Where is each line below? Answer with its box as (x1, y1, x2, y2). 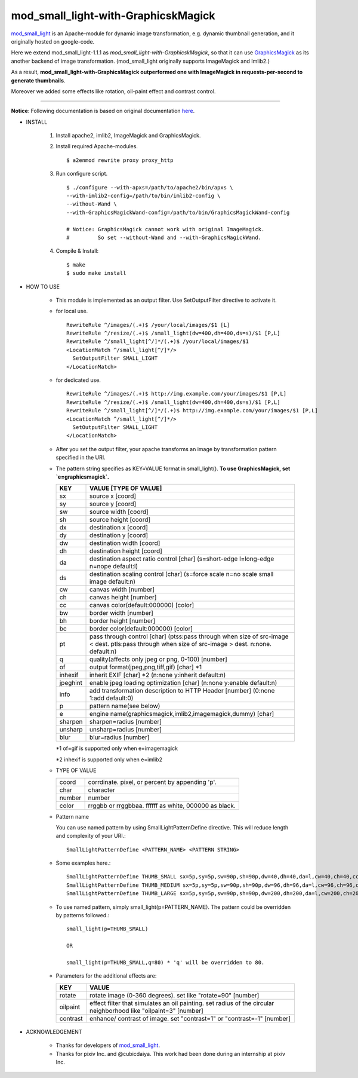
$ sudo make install (66, 269, 126, 277)
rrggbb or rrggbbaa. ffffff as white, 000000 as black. (88, 801, 236, 810)
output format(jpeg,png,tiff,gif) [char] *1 (89, 663, 202, 672)
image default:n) (89, 577, 136, 586)
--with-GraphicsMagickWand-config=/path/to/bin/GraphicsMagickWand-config (66, 209, 290, 216)
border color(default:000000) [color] (89, 624, 193, 633)
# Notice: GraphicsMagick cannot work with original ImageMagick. (66, 226, 265, 232)
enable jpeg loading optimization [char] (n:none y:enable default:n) (89, 679, 277, 687)
